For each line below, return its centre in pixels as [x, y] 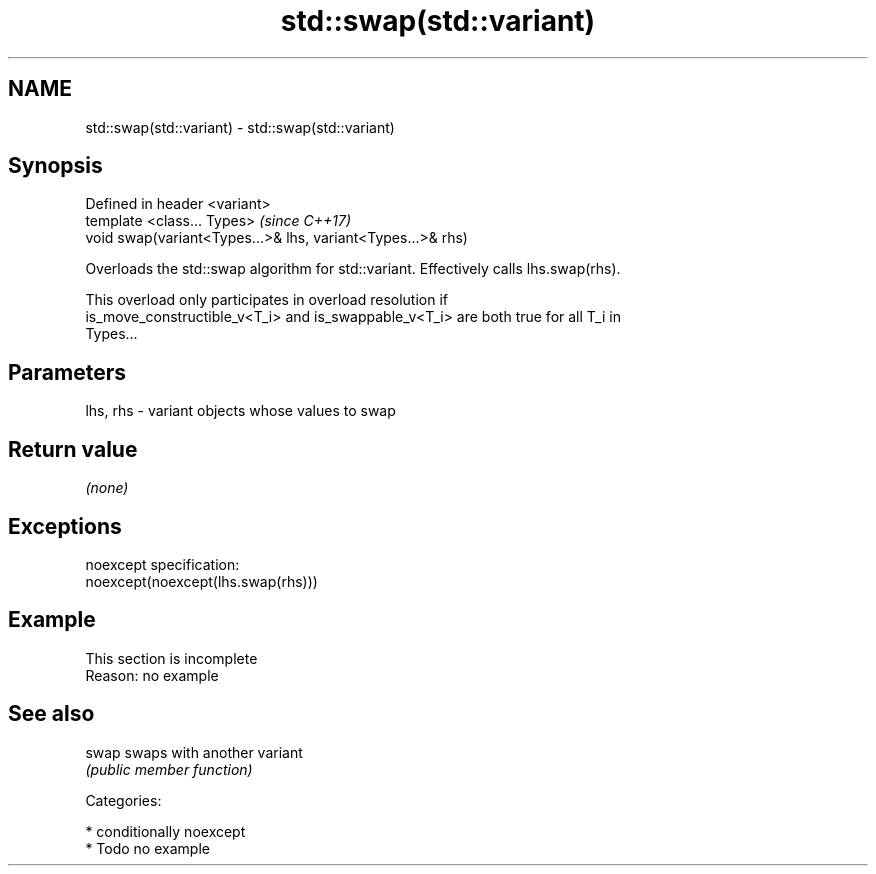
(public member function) [169, 769]
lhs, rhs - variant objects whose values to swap [240, 411]
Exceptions [65, 526]
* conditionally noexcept [165, 831]
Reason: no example [152, 675]
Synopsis [55, 166]
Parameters [67, 372]
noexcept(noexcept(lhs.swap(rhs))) [201, 581]
